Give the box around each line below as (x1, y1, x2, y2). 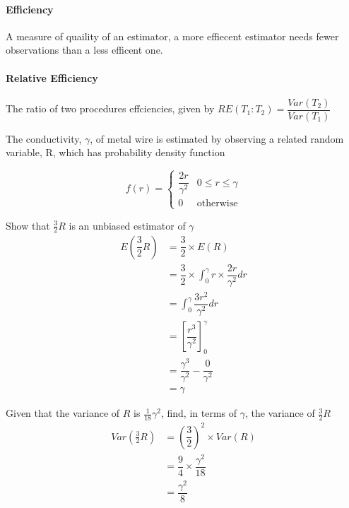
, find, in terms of (160, 406, 237, 420)
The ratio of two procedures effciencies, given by (6, 101, 215, 116)
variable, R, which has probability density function (6, 145, 225, 160)
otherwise (196, 199, 238, 209)
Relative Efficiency (6, 70, 98, 85)
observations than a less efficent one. (6, 42, 163, 57)
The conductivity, (6, 131, 82, 146)
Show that (6, 218, 50, 232)
